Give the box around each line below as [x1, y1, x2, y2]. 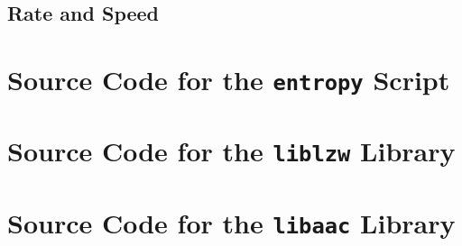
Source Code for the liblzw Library [7, 132, 456, 169]
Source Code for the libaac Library [7, 204, 456, 241]
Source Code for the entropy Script [7, 60, 450, 97]
